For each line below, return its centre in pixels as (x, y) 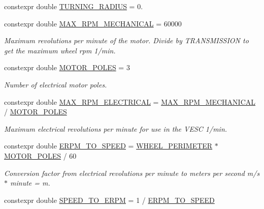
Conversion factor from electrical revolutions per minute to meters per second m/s (132, 173)
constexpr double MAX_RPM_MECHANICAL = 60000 (93, 23)
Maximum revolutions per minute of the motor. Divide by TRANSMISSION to (126, 40)
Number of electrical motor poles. (56, 84)
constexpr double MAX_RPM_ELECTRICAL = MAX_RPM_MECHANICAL (130, 101)
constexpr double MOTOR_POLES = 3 (67, 67)
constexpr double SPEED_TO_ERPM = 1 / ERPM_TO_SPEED (109, 200)
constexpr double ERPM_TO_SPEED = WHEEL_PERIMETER (108, 146)
